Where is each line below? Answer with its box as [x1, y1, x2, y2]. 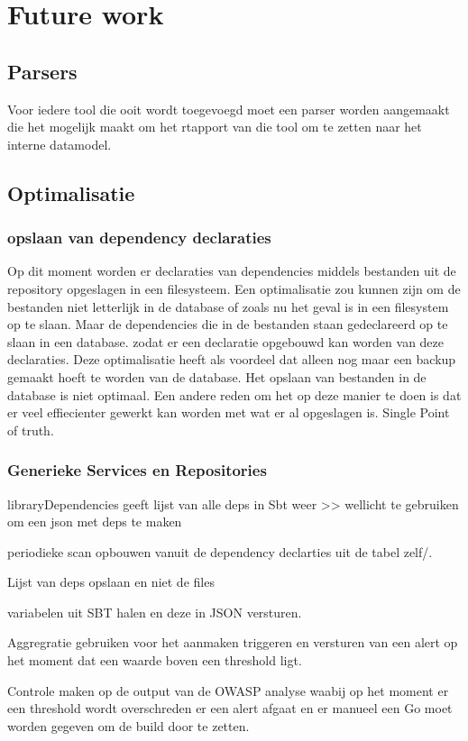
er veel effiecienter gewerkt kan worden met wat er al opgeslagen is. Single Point [7, 403, 450, 422]
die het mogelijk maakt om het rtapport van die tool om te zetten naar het [7, 117, 422, 136]
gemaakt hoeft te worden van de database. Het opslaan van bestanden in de [7, 367, 427, 386]
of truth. [7, 420, 54, 439]
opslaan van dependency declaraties [7, 226, 271, 249]
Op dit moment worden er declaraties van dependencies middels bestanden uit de [7, 261, 456, 280]
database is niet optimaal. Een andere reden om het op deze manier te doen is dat [7, 385, 462, 404]
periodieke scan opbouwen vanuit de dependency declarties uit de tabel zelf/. [7, 542, 433, 561]
